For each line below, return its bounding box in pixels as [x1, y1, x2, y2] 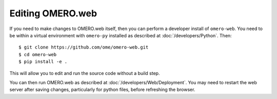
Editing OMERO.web [9, 8, 97, 19]
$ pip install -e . [18, 59, 68, 65]
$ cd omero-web [18, 52, 57, 57]
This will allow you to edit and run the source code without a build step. [9, 70, 160, 76]
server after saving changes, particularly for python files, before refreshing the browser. [9, 87, 195, 93]
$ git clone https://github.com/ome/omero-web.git [18, 44, 149, 51]
